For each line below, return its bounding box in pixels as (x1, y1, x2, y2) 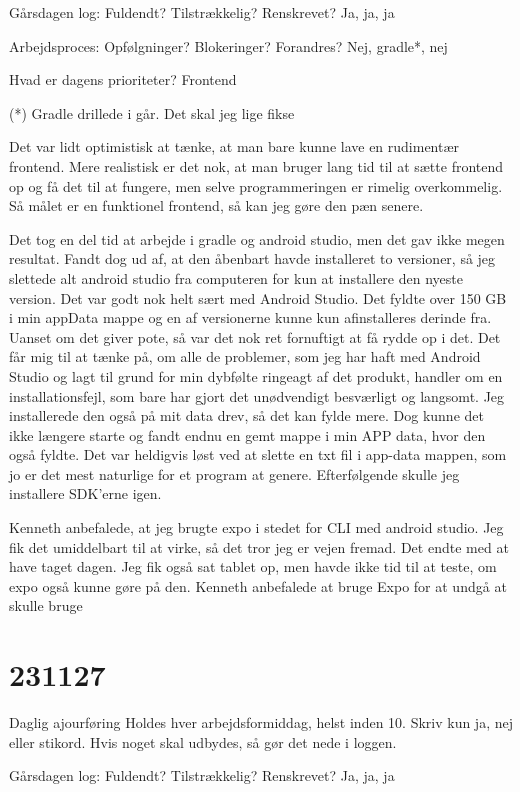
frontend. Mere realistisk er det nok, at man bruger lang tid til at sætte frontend (9, 155, 504, 176)
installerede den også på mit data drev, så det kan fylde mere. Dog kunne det (9, 405, 484, 426)
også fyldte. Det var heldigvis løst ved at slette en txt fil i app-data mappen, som (9, 444, 507, 465)
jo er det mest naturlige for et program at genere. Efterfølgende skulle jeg (9, 463, 460, 484)
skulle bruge (9, 595, 83, 616)
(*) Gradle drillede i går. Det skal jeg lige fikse (9, 102, 295, 123)
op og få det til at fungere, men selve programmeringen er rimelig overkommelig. (9, 175, 503, 196)
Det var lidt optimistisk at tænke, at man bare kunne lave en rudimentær (9, 136, 460, 157)
